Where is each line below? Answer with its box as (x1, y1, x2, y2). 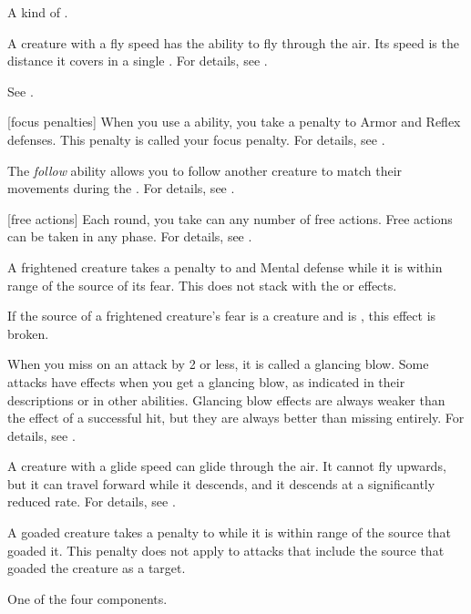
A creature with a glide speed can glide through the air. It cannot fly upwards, (7, 456, 446, 476)
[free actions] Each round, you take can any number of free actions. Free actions (7, 209, 453, 228)
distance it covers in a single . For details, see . (7, 51, 268, 70)
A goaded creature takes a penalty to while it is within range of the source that (7, 523, 451, 542)
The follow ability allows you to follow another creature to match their (7, 160, 403, 179)
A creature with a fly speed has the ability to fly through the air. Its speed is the (7, 33, 459, 52)
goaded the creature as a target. (7, 558, 186, 578)
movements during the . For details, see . (7, 179, 235, 198)
